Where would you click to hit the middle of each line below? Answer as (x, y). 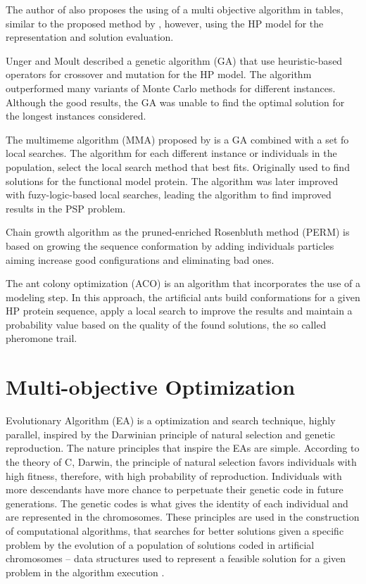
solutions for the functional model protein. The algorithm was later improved (172, 180)
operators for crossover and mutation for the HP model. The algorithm (159, 74)
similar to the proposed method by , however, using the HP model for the (165, 23)
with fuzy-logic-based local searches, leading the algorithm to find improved (169, 195)
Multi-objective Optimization (151, 387)
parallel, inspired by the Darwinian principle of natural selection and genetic (171, 434)
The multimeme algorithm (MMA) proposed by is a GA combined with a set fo (177, 139)
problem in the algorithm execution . (85, 572)
